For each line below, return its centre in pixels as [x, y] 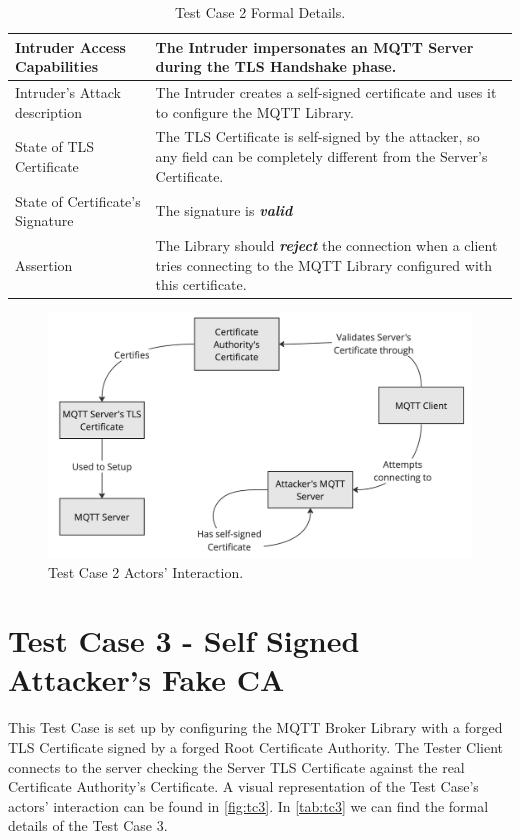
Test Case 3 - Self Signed [184, 640]
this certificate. [201, 284]
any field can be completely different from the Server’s [321, 156]
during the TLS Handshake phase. [276, 66]
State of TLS [55, 146]
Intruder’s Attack [68, 92]
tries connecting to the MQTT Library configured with [324, 264]
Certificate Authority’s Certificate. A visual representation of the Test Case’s [243, 786]
